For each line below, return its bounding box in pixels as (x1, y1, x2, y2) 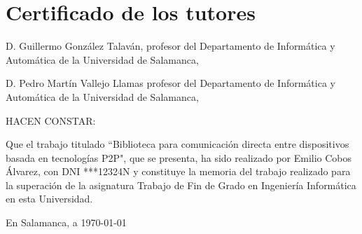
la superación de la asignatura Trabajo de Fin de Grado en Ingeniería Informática (6, 177, 356, 192)
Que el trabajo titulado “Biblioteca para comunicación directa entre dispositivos (6, 137, 349, 151)
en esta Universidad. (6, 191, 93, 206)
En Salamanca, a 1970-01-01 (6, 215, 127, 230)
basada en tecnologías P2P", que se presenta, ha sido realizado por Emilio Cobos (6, 150, 352, 165)
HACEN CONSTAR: (6, 113, 96, 128)
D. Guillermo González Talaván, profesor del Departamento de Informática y (6, 39, 335, 53)
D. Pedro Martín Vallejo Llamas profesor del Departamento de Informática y (6, 76, 335, 90)
